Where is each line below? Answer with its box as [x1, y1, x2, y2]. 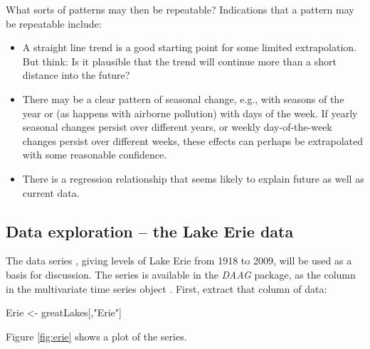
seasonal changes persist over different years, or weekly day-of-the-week [22, 119, 332, 134]
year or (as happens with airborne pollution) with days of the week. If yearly [22, 105, 358, 120]
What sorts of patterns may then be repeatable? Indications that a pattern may [6, 2, 354, 16]
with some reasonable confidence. [22, 147, 167, 162]
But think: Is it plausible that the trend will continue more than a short [22, 53, 337, 68]
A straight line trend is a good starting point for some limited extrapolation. [22, 40, 356, 55]
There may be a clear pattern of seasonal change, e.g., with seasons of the [22, 91, 344, 106]
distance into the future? [22, 68, 130, 82]
